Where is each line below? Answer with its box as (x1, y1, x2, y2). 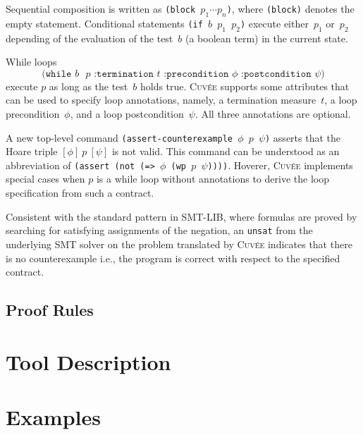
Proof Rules (6, 299, 94, 321)
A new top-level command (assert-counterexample (6, 130, 233, 145)
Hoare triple (6, 144, 58, 159)
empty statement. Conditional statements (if (6, 16, 203, 30)
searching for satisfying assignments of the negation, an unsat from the (6, 223, 313, 238)
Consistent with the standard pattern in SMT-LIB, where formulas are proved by (6, 209, 357, 223)
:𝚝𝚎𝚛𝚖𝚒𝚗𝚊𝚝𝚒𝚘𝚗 (94, 68, 154, 79)
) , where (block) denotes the (226, 1, 355, 16)
